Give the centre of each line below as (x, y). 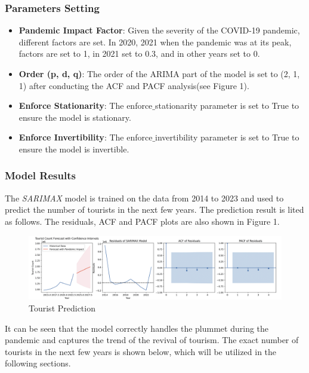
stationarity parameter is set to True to (227, 106)
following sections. (38, 363)
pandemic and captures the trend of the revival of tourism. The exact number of (152, 340)
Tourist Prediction (62, 308)
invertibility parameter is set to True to (227, 137)
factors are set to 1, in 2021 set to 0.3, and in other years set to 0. (139, 53)
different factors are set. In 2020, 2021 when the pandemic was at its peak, (155, 42)
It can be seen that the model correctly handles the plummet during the (137, 328)
